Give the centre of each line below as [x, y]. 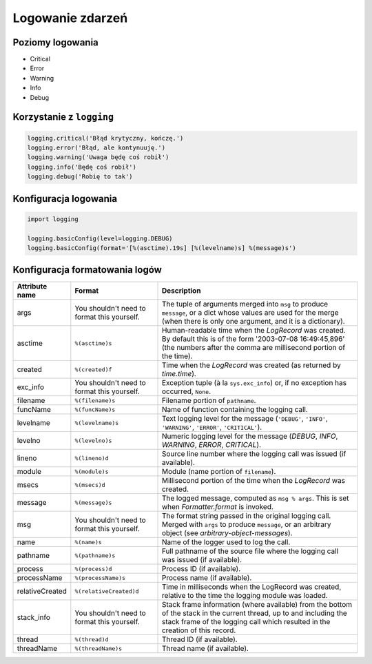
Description [181, 291]
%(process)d [93, 569]
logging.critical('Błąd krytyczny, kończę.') [105, 138]
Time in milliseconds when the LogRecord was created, [251, 587]
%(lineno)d [92, 458]
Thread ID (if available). [199, 639]
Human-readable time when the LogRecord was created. [254, 331]
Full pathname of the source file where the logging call [250, 551]
